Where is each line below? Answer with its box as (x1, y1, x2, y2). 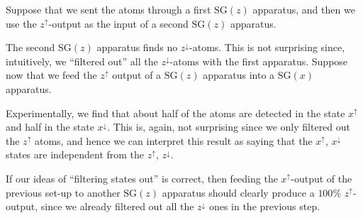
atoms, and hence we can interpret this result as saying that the (34, 133, 313, 148)
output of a (112, 67, 162, 82)
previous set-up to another (6, 185, 121, 200)
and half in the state (6, 119, 94, 134)
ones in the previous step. (208, 199, 320, 214)
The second (6, 40, 55, 55)
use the (6, 16, 37, 31)
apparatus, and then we (252, 2, 355, 16)
